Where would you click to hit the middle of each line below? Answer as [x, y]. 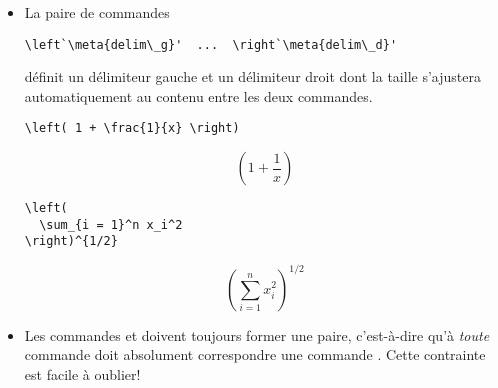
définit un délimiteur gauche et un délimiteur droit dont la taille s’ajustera [252, 76]
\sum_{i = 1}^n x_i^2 [111, 224]
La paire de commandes [97, 12]
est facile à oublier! [82, 373]
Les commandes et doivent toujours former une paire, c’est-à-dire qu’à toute [257, 334]
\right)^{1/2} [71, 241]
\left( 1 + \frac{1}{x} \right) [132, 128]
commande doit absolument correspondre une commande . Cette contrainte [255, 354]
